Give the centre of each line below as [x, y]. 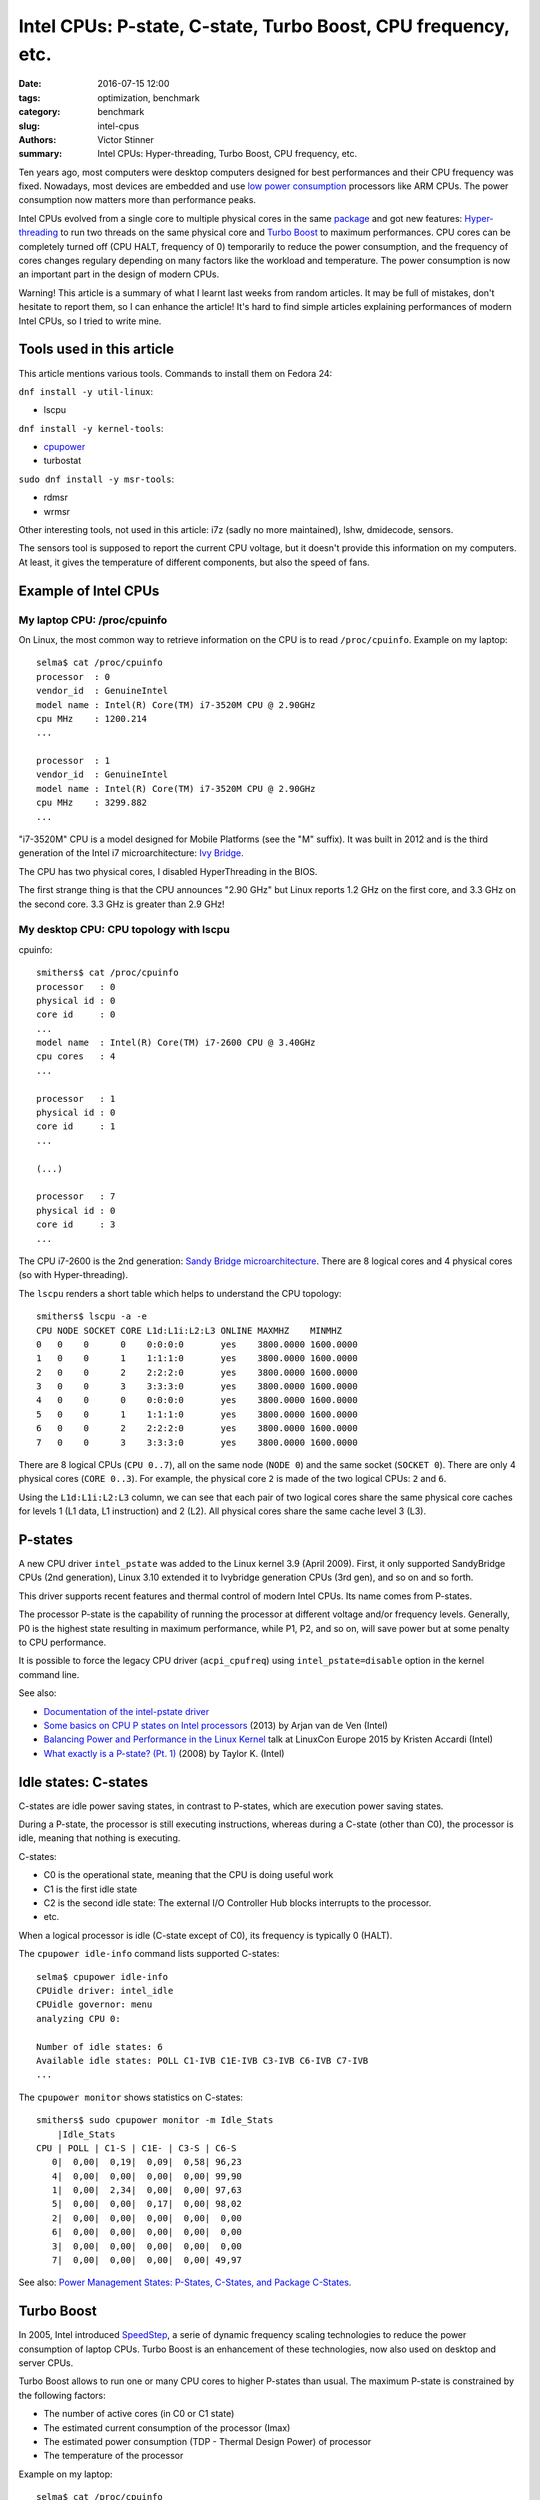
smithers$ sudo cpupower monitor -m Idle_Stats [155, 2120]
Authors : [37, 139]
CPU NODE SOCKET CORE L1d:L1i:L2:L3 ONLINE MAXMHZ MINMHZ [189, 1330]
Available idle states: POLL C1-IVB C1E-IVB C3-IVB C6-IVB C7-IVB [202, 2060]
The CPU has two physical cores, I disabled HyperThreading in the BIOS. [168, 871]
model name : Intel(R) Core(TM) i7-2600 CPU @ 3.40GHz [176, 1043]
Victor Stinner [126, 139]
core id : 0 [76, 1014]
